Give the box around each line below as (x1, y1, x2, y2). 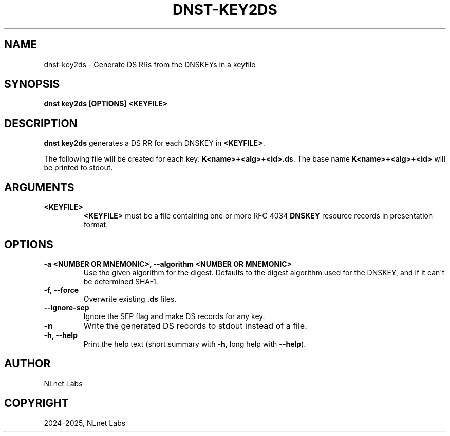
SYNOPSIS (4, 77, 60, 91)
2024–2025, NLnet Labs (44, 418, 126, 427)
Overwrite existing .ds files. (83, 294, 177, 303)
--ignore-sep (44, 303, 89, 312)
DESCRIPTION (4, 116, 78, 130)
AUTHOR (4, 357, 51, 370)
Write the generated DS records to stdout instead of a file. (83, 320, 307, 331)
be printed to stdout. (44, 163, 113, 172)
